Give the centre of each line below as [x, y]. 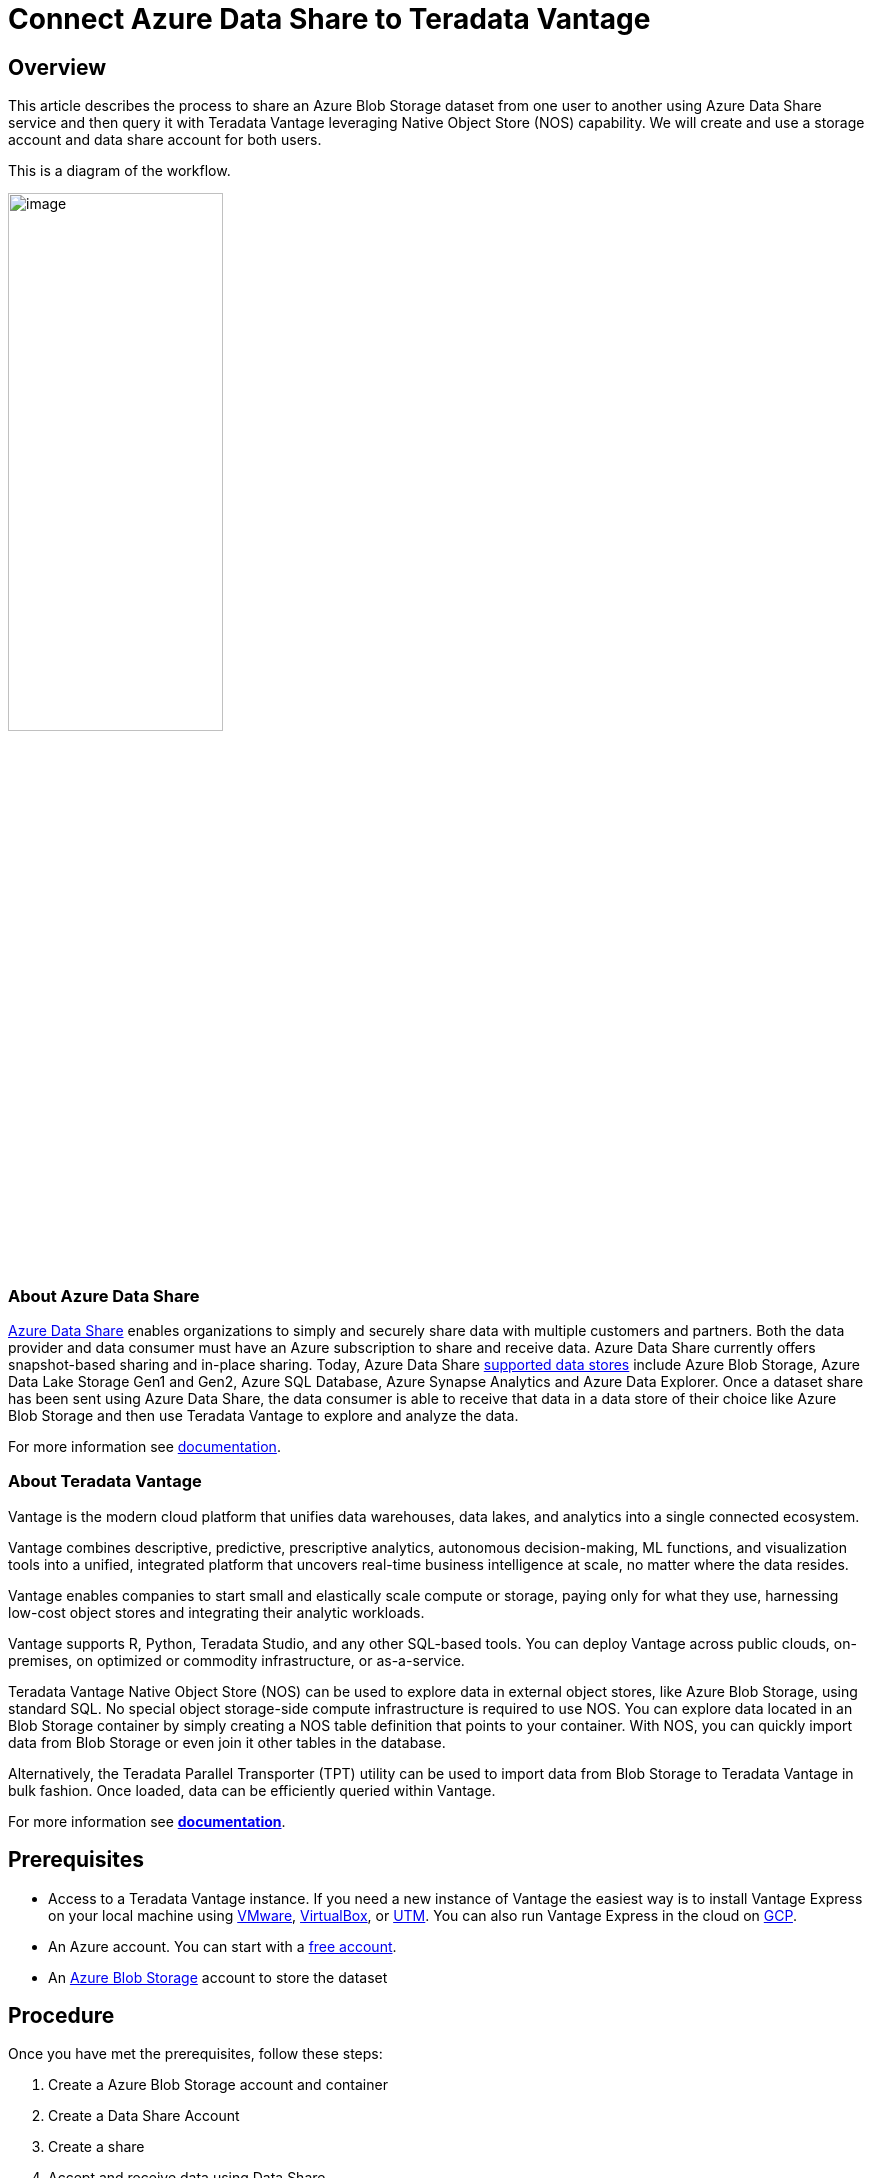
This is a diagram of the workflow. [119, 171]
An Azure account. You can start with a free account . [222, 1946]
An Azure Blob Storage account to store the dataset [218, 1977]
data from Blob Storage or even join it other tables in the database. [227, 1742]
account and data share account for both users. [165, 140]
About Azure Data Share [104, 1295]
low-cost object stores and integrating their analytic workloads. [216, 1612]
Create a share [96, 2147]
